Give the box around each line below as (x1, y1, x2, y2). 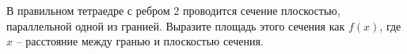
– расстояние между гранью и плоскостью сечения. (16, 33, 264, 49)
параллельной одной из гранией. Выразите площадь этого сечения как (6, 17, 345, 34)
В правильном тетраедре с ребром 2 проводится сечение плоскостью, (6, 2, 340, 18)
